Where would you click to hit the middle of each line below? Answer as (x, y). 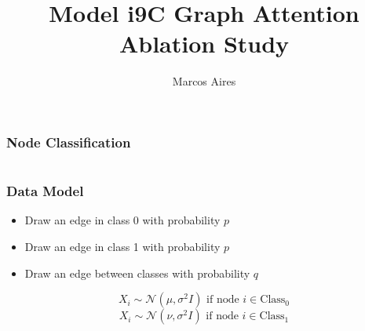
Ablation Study (204, 44)
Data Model (45, 191)
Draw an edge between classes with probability (137, 273)
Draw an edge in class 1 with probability (122, 247)
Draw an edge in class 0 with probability (122, 220)
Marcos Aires (204, 81)
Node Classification (69, 142)
